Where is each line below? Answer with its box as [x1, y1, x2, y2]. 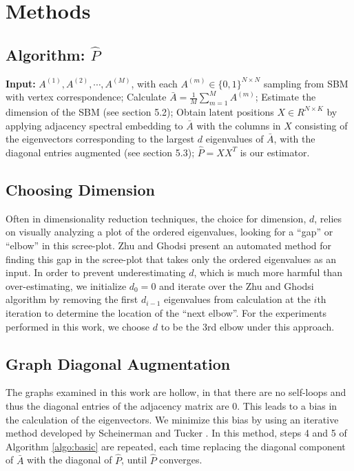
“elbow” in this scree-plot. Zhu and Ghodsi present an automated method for [6, 238, 332, 252]
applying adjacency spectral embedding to [6, 118, 183, 132]
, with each [131, 76, 178, 90]
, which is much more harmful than [194, 265, 343, 280]
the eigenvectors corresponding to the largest [6, 132, 195, 146]
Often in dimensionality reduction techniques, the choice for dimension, [6, 211, 306, 225]
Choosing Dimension [6, 178, 156, 200]
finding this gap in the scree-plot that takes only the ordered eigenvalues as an [6, 251, 336, 266]
